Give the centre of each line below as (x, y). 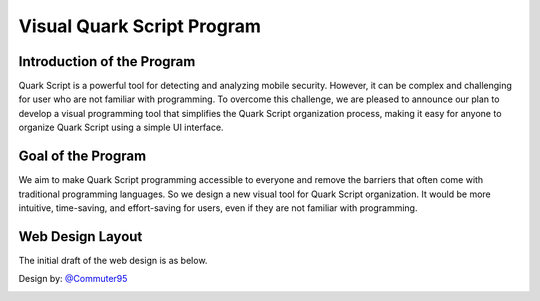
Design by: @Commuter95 (73, 279)
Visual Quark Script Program (140, 26)
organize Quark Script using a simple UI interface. (121, 127)
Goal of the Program (82, 156)
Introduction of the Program (107, 61)
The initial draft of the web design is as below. (113, 260)
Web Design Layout (80, 236)
